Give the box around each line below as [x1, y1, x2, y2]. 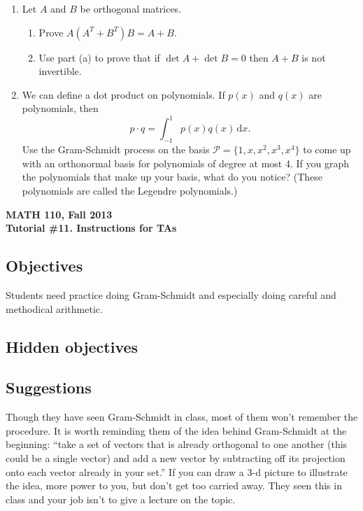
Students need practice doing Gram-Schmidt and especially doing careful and [6, 288, 336, 302]
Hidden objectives [6, 335, 138, 357]
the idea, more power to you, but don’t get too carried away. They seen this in [6, 478, 342, 493]
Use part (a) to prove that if [38, 50, 160, 64]
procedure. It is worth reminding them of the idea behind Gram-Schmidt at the [6, 423, 347, 437]
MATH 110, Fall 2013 [6, 206, 113, 221]
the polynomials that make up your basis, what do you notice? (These [22, 169, 323, 184]
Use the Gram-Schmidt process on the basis [22, 142, 210, 157]
